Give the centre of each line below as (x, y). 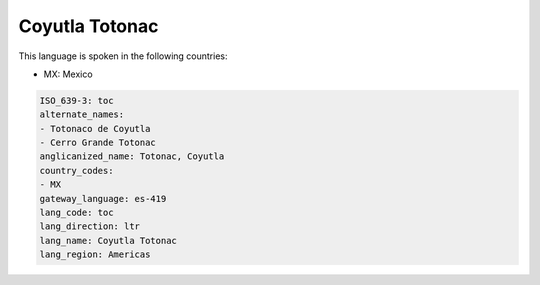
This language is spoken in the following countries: (123, 56)
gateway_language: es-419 (103, 198)
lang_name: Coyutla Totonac (108, 240)
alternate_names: (82, 114)
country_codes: (76, 170)
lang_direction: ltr (89, 226)
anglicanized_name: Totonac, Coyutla (132, 156)
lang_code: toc (76, 213)
